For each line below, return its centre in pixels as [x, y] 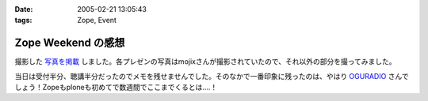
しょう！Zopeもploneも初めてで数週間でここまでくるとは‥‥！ [116, 88]
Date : [24, 9]
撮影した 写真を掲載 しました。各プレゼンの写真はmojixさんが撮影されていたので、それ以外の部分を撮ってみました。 [205, 62]
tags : [23, 21]
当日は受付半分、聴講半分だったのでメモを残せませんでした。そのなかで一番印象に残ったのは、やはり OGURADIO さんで [212, 76]
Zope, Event [97, 21]
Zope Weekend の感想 [70, 43]
